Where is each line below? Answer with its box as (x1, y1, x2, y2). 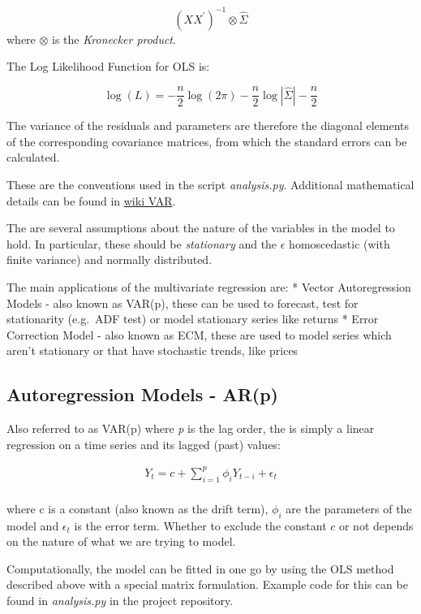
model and (6, 517, 59, 534)
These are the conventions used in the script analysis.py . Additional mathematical (6, 176, 415, 193)
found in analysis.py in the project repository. (6, 591, 234, 608)
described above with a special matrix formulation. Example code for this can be (6, 576, 408, 593)
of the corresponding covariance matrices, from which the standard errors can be (6, 132, 407, 149)
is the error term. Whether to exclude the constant (74, 517, 327, 534)
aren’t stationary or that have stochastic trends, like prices (6, 342, 299, 359)
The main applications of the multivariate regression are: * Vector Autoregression (6, 279, 411, 296)
